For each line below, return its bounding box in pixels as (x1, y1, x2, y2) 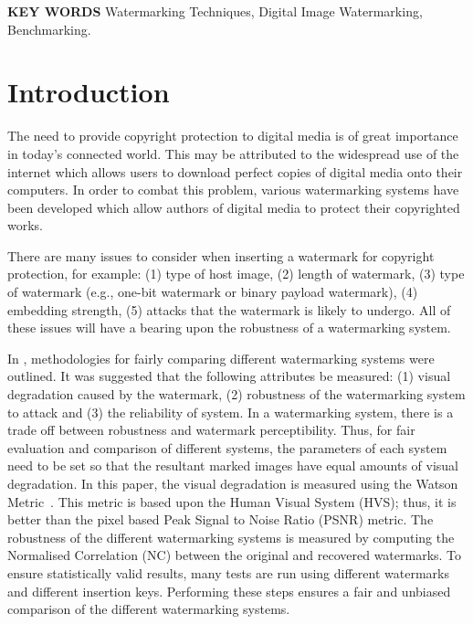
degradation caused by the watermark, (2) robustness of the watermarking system (7, 385, 466, 404)
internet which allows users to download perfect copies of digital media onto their (7, 162, 463, 181)
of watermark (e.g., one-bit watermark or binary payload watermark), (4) (7, 282, 418, 301)
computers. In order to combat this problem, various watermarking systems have (7, 180, 459, 199)
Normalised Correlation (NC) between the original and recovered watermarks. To (7, 545, 462, 565)
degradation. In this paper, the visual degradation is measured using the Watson (7, 474, 458, 492)
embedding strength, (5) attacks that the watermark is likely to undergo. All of (7, 300, 451, 319)
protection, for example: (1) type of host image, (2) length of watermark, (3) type (7, 264, 465, 283)
